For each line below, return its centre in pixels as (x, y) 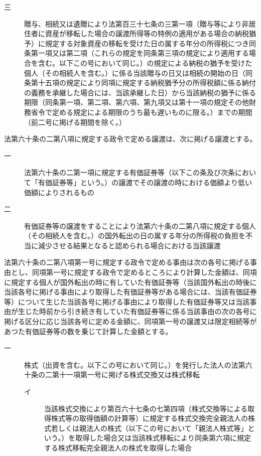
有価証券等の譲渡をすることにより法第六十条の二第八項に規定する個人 (140, 225)
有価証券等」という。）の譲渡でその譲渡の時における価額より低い (145, 182)
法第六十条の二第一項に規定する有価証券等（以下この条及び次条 (129, 172)
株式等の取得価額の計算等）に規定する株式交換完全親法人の (149, 418)
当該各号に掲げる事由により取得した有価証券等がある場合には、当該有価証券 (130, 292)
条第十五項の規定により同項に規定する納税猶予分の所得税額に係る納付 (140, 83)
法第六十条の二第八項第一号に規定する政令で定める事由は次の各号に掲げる (127, 262)
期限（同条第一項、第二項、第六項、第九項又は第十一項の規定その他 (137, 102)
